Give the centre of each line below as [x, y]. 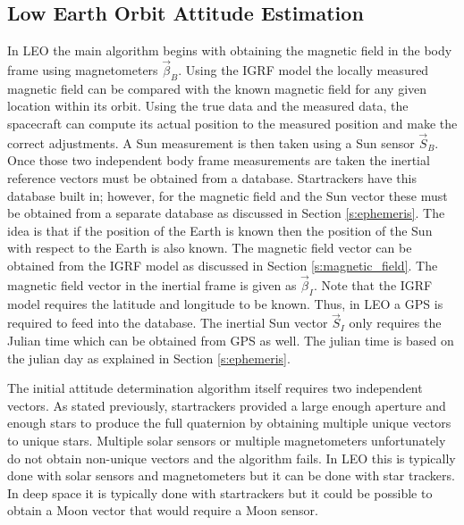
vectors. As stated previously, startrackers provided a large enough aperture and [227, 405]
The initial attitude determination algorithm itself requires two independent [215, 388]
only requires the [395, 323]
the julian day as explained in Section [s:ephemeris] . [149, 358]
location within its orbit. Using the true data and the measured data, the [208, 106]
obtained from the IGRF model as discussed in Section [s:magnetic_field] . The [223, 265]
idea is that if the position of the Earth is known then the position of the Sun [220, 230]
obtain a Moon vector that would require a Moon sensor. [163, 510]
